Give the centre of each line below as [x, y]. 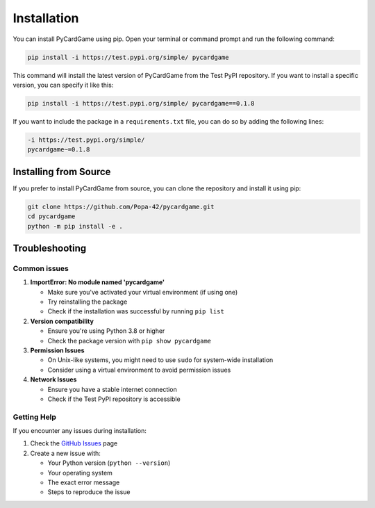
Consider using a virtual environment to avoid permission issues [139, 370]
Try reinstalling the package [87, 302]
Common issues [41, 268]
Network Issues [53, 379]
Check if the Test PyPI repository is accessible [114, 399]
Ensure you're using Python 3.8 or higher [106, 331]
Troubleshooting [50, 248]
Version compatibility [62, 321]
